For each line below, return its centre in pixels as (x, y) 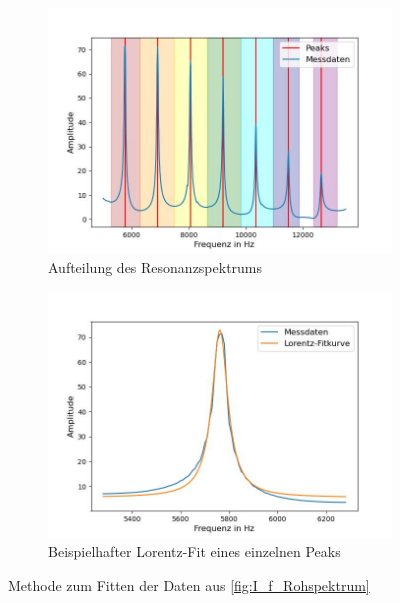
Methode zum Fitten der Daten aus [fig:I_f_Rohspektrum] (189, 584)
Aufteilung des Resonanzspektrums (155, 267)
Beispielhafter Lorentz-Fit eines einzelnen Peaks (194, 551)
